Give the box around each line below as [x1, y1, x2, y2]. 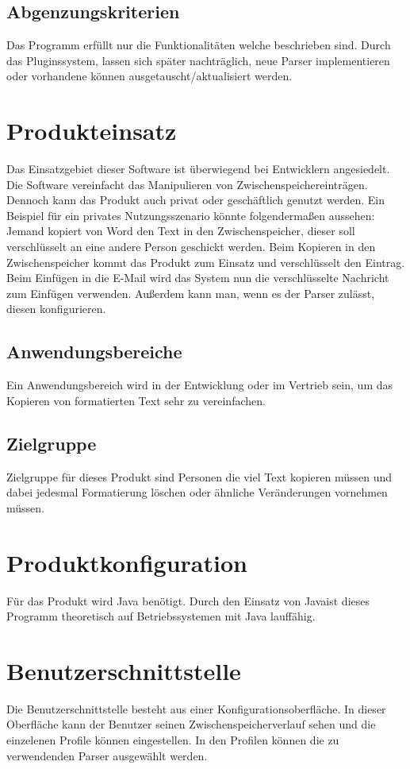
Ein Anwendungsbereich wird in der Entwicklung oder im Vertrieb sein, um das [6, 377, 393, 393]
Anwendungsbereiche [6, 339, 182, 364]
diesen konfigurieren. [6, 300, 106, 317]
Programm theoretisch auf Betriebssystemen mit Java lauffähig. [6, 608, 316, 624]
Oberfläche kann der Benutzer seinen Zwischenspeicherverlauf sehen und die [6, 716, 376, 732]
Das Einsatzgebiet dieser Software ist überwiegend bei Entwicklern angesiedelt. [6, 160, 390, 177]
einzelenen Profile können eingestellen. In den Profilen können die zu [6, 732, 339, 748]
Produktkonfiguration [6, 546, 247, 578]
